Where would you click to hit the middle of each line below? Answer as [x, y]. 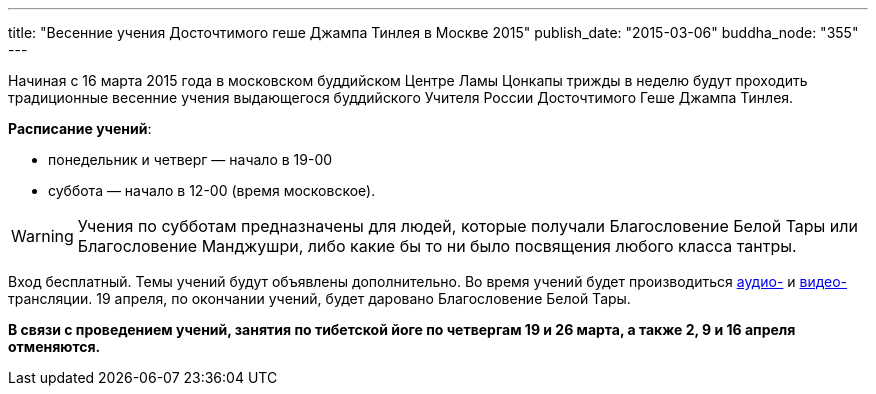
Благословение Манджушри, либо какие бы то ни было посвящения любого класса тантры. [437, 246]
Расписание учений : [80, 128]
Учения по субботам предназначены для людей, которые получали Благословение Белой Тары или [467, 226]
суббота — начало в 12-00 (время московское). [212, 190]
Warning [42, 236]
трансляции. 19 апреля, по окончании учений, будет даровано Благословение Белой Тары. [319, 298]
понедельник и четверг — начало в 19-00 [190, 159]
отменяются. [54, 346]
